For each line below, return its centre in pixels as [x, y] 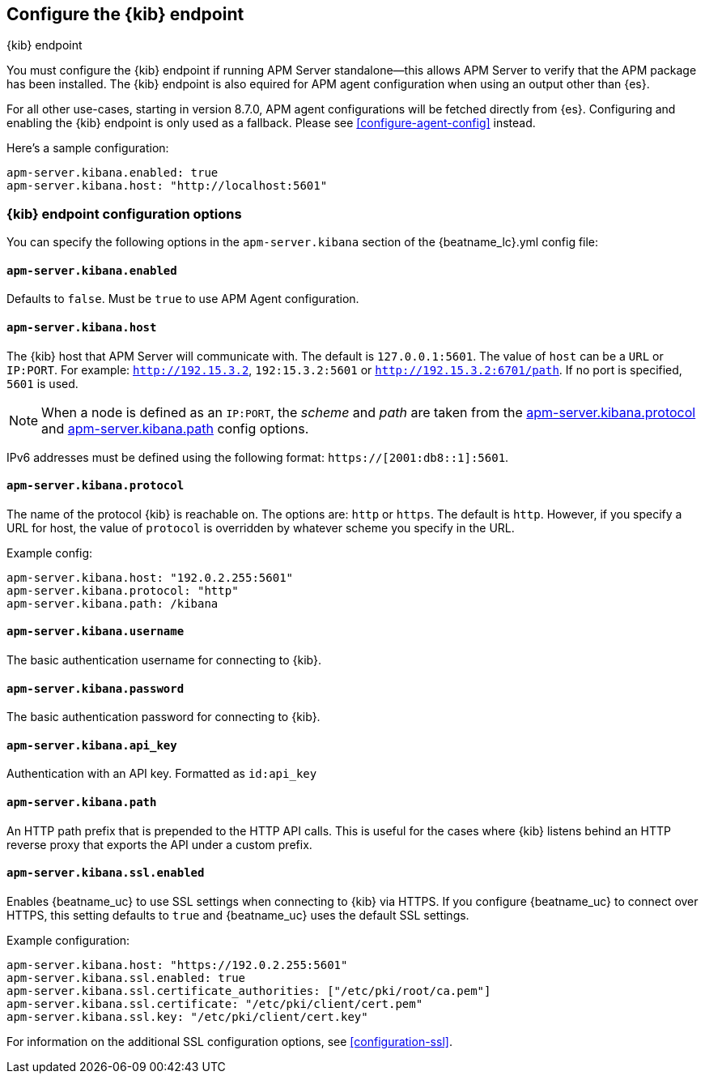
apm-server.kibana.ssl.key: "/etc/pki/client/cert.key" [187, 1016]
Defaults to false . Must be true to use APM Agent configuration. [183, 299]
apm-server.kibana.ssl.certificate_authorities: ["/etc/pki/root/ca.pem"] [249, 990]
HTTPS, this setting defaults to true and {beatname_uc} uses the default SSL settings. [238, 915]
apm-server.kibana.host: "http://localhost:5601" [167, 186]
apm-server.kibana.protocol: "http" [123, 590]
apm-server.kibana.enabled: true [113, 173]
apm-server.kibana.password [96, 688]
